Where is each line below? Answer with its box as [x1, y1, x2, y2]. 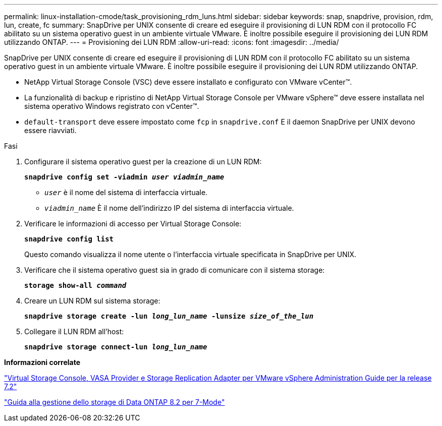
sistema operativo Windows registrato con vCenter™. [24, 102, 199, 110]
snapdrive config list [24, 235, 114, 243]
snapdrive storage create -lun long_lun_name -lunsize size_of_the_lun [24, 312, 314, 320]
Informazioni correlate [4, 358, 81, 367]
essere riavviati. [24, 126, 77, 135]
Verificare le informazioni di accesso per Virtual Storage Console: [24, 219, 242, 228]
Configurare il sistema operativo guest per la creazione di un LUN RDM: [24, 157, 262, 166]
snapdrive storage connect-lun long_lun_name [24, 343, 207, 351]
